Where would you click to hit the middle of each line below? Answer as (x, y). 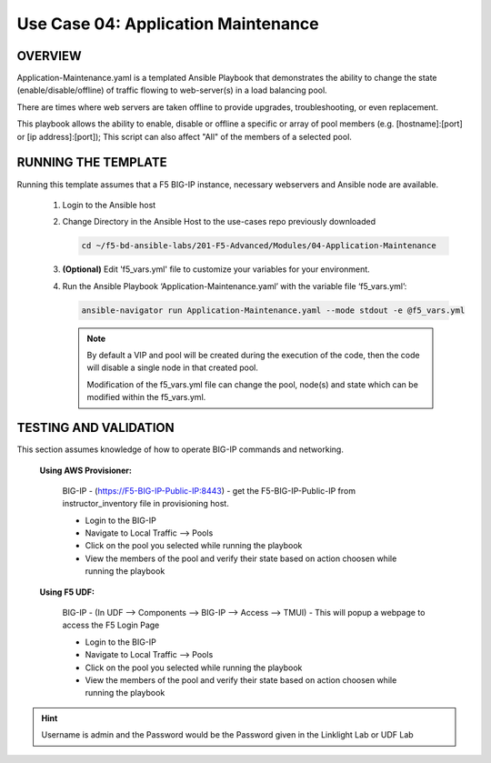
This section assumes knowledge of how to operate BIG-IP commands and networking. (180, 449)
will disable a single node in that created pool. (173, 367)
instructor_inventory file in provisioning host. (145, 504)
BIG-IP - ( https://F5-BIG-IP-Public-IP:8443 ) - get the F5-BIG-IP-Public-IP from (209, 490)
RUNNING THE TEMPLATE (92, 162)
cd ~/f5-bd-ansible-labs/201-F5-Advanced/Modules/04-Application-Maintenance (259, 246)
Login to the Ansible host (109, 205)
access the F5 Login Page (111, 625)
